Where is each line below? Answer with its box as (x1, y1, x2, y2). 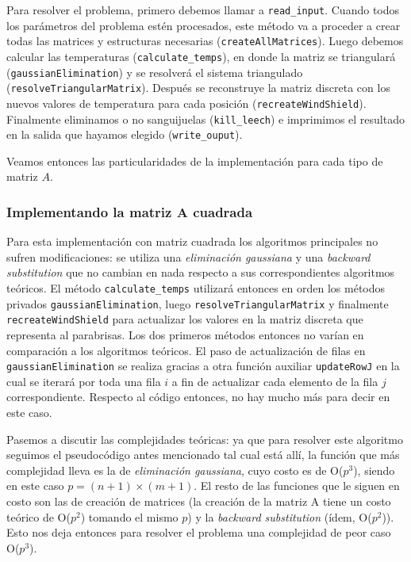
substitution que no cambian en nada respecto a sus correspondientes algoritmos (6, 264, 395, 281)
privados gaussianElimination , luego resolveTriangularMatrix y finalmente (6, 295, 389, 312)
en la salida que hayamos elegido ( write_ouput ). (6, 126, 243, 143)
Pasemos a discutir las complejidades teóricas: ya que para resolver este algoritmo (6, 430, 403, 447)
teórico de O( (6, 508, 71, 525)
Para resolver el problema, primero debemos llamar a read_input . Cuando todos (6, 2, 400, 17)
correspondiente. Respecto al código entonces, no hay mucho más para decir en (6, 388, 390, 405)
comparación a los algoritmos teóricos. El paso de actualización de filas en (6, 342, 366, 358)
